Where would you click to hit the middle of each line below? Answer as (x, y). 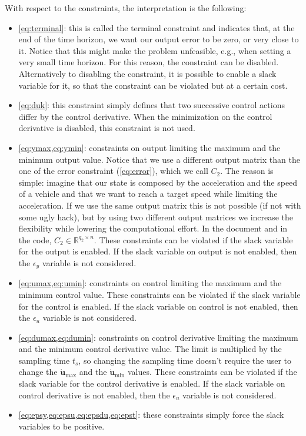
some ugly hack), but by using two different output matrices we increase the (156, 217)
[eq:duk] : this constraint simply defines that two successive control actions (152, 105)
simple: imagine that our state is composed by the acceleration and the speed (158, 182)
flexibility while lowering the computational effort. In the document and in (153, 228)
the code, (35, 239)
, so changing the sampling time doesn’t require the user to (185, 360)
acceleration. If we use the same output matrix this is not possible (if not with (160, 205)
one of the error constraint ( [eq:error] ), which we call (113, 171)
